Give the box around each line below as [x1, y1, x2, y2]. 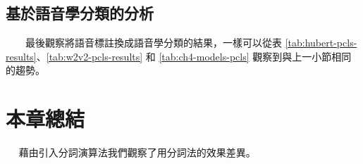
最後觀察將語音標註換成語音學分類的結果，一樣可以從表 [25, 35, 282, 50]
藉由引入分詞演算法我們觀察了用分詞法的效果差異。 [18, 145, 256, 160]
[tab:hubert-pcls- [285, 35, 357, 50]
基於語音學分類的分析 [6, 2, 154, 24]
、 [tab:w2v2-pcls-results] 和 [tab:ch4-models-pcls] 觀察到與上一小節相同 [36, 49, 352, 63]
